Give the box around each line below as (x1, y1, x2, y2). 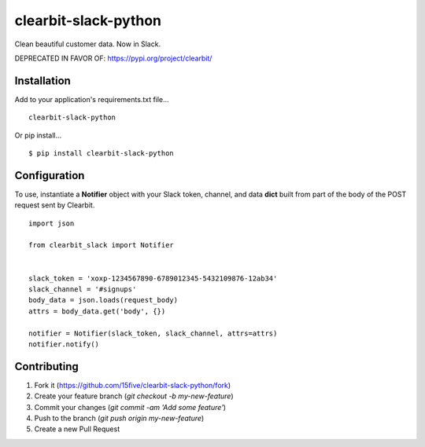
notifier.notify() (28, 340, 100, 349)
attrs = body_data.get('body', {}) (28, 306, 166, 316)
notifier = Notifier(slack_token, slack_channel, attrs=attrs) (28, 328, 278, 338)
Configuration (14, 169, 85, 182)
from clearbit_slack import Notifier (28, 240, 175, 250)
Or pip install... (14, 130, 62, 140)
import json (28, 218, 75, 228)
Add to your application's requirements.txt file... (14, 94, 169, 104)
